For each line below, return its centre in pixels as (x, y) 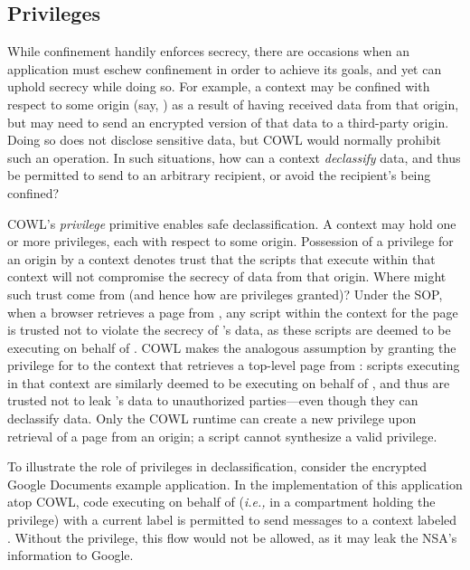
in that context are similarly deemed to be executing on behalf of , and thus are (229, 382)
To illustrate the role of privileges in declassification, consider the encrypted (217, 466)
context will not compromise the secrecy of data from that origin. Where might (227, 276)
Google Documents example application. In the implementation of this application (235, 484)
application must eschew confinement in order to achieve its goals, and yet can (225, 68)
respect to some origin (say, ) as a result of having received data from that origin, (233, 104)
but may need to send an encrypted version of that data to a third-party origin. (228, 122)
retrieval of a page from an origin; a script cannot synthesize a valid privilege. (222, 436)
